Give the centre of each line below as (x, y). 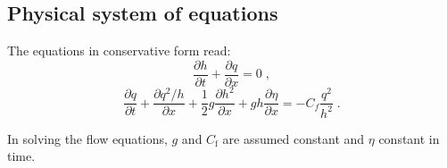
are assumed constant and (294, 138)
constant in (409, 138)
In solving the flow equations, (87, 138)
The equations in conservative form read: (119, 50)
